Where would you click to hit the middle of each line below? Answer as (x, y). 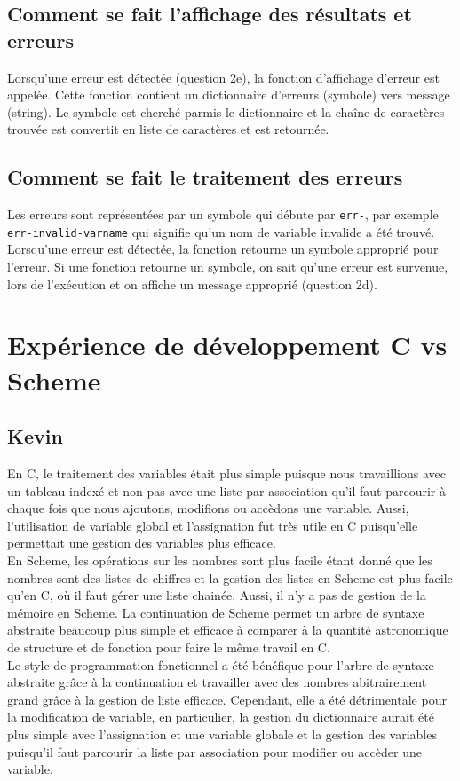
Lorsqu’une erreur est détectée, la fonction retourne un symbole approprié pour (223, 249)
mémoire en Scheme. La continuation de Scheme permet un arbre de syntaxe (216, 612)
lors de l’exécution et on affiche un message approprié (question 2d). (192, 284)
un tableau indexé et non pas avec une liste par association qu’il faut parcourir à (226, 490)
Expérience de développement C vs (227, 345)
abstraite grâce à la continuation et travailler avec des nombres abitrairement (217, 682)
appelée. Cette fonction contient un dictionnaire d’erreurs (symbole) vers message (229, 95)
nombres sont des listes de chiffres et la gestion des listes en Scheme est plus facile (230, 577)
